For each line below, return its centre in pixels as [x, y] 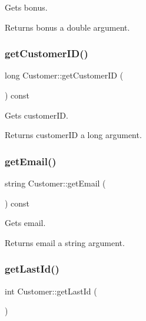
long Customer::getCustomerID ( [64, 75]
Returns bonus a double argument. [67, 27]
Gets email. [25, 223]
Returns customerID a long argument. [73, 135]
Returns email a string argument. [65, 242]
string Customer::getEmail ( [55, 183]
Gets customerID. [36, 115]
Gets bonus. [26, 7]
